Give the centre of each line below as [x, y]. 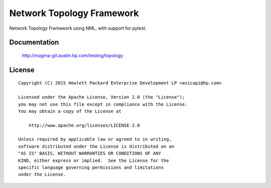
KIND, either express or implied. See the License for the [94, 160]
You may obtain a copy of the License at [70, 111]
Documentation [34, 42]
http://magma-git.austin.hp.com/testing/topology [73, 55]
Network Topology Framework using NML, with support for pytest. [78, 28]
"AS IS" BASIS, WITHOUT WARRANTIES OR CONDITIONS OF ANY [90, 154]
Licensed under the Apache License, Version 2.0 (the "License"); [102, 97]
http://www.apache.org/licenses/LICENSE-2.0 [84, 125]
